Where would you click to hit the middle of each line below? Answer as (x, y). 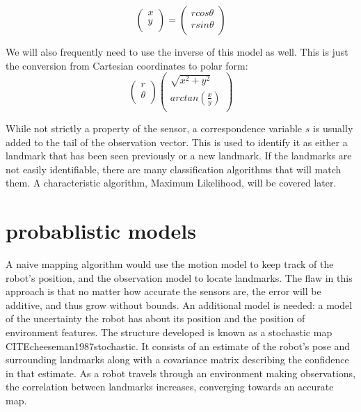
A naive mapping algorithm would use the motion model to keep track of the (170, 264)
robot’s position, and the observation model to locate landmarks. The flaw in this (179, 277)
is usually (333, 128)
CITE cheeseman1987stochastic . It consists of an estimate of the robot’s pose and (178, 346)
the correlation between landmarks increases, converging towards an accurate (170, 387)
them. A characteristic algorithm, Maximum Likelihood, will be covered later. (171, 183)
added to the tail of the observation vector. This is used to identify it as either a (177, 142)
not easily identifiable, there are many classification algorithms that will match (174, 169)
